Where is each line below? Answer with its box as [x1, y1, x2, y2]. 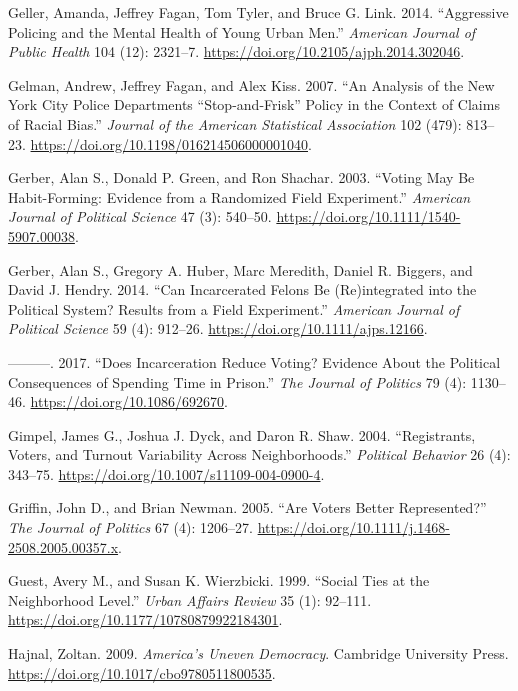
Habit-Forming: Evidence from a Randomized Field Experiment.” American [8, 186, 471, 207]
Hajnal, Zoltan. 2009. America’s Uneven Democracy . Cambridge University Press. [8, 643, 509, 664]
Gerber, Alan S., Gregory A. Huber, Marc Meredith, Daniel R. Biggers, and [8, 259, 473, 280]
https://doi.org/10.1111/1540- [276, 206, 461, 227]
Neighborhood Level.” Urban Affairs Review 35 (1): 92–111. [8, 589, 372, 610]
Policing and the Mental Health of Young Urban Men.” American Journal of [8, 21, 476, 42]
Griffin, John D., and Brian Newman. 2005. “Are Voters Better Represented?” [8, 497, 487, 518]
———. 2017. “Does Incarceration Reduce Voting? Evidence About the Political [8, 351, 501, 372]
